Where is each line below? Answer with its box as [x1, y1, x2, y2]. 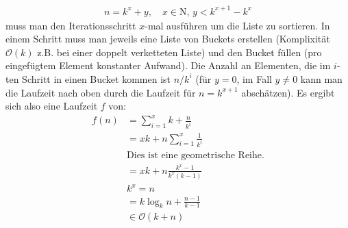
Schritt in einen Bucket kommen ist [22, 71, 171, 86]
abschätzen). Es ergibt [241, 85, 335, 99]
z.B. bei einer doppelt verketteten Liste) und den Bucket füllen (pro [37, 45, 322, 59]
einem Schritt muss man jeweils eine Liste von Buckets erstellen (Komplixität [5, 31, 330, 46]
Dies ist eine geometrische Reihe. [127, 150, 264, 160]
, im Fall [236, 71, 272, 86]
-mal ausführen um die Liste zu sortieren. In [145, 18, 330, 32]
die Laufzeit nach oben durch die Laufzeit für [5, 85, 196, 99]
